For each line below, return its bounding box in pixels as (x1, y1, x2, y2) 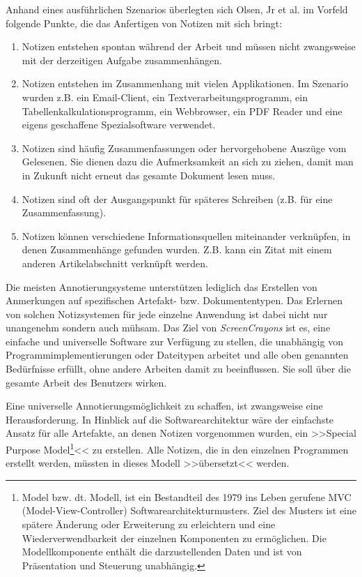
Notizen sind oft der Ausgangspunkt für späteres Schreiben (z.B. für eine (22, 191, 333, 206)
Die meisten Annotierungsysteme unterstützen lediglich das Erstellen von (6, 279, 317, 294)
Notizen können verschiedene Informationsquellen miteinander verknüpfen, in (22, 228, 351, 243)
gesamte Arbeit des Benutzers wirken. (6, 375, 167, 389)
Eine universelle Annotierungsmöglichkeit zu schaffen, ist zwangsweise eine (6, 398, 323, 413)
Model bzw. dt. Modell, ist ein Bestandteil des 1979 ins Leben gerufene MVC (22, 489, 352, 504)
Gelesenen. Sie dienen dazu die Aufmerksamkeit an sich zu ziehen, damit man (22, 154, 354, 169)
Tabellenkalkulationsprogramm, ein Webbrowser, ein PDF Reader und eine (22, 103, 343, 118)
